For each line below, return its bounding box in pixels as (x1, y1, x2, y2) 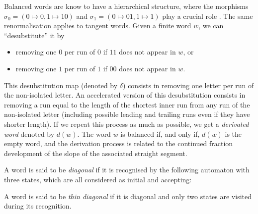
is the (225, 128, 242, 139)
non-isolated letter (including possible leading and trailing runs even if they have (4, 109, 250, 119)
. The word (77, 128, 111, 139)
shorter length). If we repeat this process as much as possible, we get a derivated (4, 118, 249, 129)
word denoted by (4, 128, 55, 139)
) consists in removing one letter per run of (123, 80, 254, 90)
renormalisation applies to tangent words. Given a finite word (4, 20, 191, 31)
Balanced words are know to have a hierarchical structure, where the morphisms (4, 1, 249, 11)
